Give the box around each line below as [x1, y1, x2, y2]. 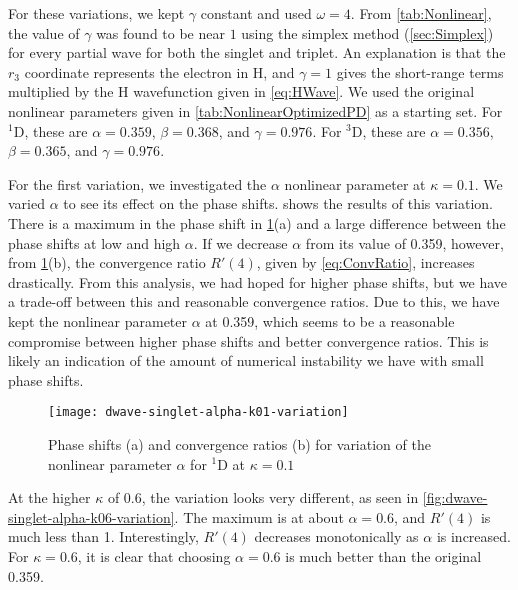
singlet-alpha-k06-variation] [8, 506, 175, 527]
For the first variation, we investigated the [8, 173, 267, 194]
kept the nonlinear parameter [8, 310, 188, 331]
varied [8, 193, 45, 214]
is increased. [436, 526, 511, 547]
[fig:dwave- [422, 487, 488, 508]
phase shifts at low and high [8, 232, 181, 253]
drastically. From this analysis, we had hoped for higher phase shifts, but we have [8, 271, 508, 292]
